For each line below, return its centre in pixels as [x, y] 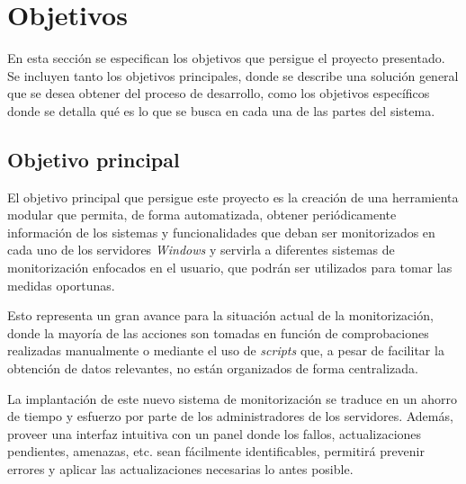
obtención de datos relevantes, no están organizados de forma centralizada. [213, 368]
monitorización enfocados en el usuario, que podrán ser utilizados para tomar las [230, 268]
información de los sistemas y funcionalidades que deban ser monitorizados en [221, 232]
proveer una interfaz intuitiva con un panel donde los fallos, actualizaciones [215, 433]
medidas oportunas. [61, 285]
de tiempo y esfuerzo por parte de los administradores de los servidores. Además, [230, 416]
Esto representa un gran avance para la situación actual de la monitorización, [220, 315]
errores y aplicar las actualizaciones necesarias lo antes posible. [180, 469]
